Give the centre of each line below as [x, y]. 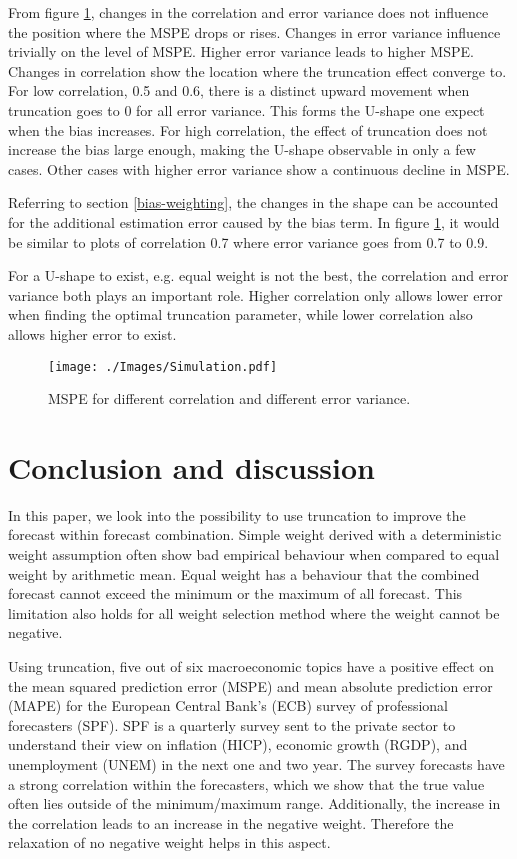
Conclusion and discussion [191, 466]
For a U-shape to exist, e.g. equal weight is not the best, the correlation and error [258, 275]
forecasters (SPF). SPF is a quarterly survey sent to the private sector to [232, 724]
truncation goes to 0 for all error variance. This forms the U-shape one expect [246, 109]
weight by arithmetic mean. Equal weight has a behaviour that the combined [244, 573]
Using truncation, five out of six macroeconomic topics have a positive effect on [251, 666]
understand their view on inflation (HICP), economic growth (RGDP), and [238, 744]
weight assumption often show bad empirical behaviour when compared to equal [254, 554]
